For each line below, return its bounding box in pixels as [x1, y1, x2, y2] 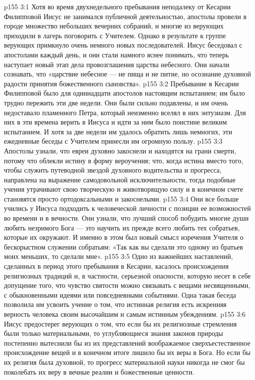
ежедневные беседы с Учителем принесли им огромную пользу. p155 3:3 [4, 136, 223, 146]
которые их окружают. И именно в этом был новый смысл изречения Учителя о [4, 232, 244, 242]
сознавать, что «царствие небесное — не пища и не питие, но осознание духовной [4, 69, 251, 79]
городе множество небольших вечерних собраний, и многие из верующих [4, 21, 224, 31]
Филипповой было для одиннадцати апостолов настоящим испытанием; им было [4, 88, 245, 98]
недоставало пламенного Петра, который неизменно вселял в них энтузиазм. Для [4, 107, 246, 117]
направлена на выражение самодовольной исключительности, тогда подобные [4, 174, 236, 184]
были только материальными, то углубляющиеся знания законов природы [4, 328, 223, 338]
